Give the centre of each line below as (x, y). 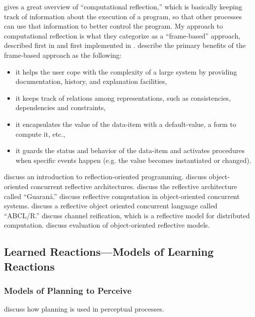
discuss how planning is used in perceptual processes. (84, 309)
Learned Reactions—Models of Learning (109, 252)
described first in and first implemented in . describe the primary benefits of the (125, 45)
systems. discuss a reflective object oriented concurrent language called (111, 206)
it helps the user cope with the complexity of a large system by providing (126, 71)
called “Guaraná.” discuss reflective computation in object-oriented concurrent (122, 196)
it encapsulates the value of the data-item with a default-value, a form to (126, 124)
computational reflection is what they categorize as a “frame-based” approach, (122, 35)
